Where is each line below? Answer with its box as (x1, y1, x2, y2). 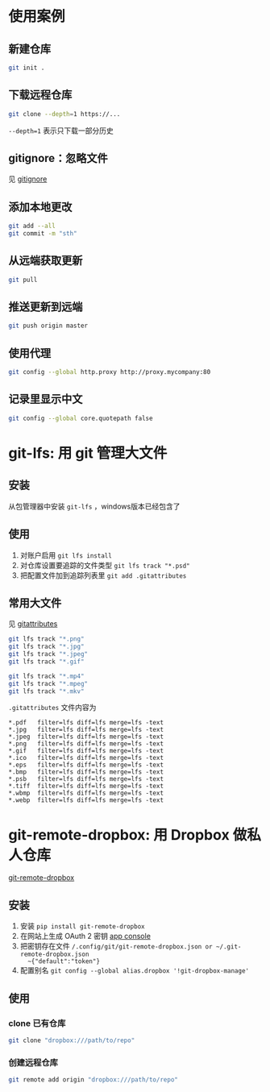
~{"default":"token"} (27, 957, 101, 965)
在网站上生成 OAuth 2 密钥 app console (19, 932, 152, 941)
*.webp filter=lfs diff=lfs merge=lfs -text (8, 796, 164, 804)
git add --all (8, 222, 56, 230)
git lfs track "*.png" (8, 635, 85, 643)
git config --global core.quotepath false (8, 414, 153, 422)
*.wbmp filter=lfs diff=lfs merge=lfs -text (8, 789, 164, 798)
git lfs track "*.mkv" (8, 687, 85, 695)
